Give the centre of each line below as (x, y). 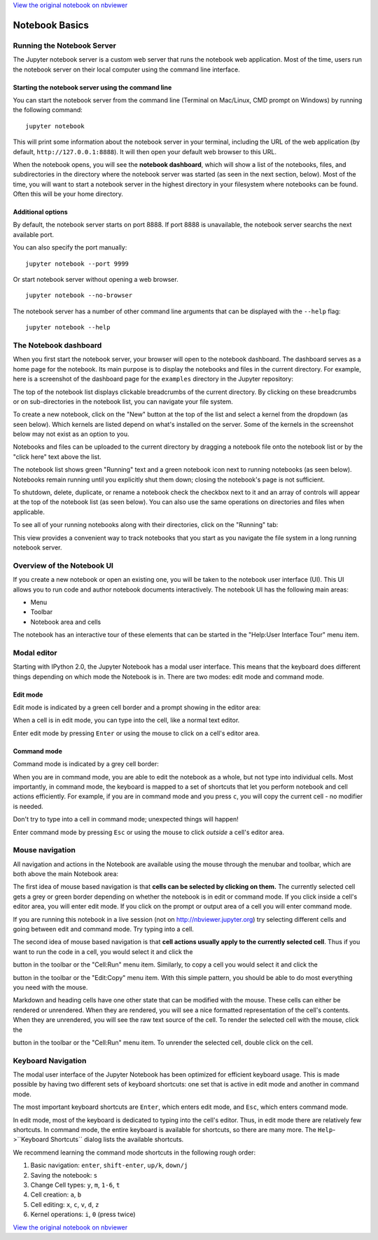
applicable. (29, 512)
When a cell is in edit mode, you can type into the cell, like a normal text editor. (126, 720)
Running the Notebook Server (65, 46)
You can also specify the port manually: (70, 247)
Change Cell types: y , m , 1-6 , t (75, 1185)
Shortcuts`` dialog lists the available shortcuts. (117, 1140)
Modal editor (35, 653)
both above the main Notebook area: (66, 874)
